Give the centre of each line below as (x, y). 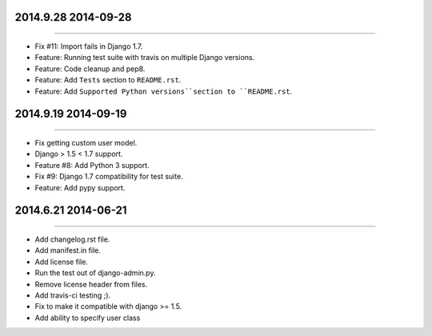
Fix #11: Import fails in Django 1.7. (89, 46)
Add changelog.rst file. (72, 239)
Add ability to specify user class (88, 318)
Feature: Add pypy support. (80, 187)
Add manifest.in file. (68, 250)
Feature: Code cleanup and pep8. (90, 69)
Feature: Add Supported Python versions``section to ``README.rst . (164, 91)
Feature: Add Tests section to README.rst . (108, 80)
